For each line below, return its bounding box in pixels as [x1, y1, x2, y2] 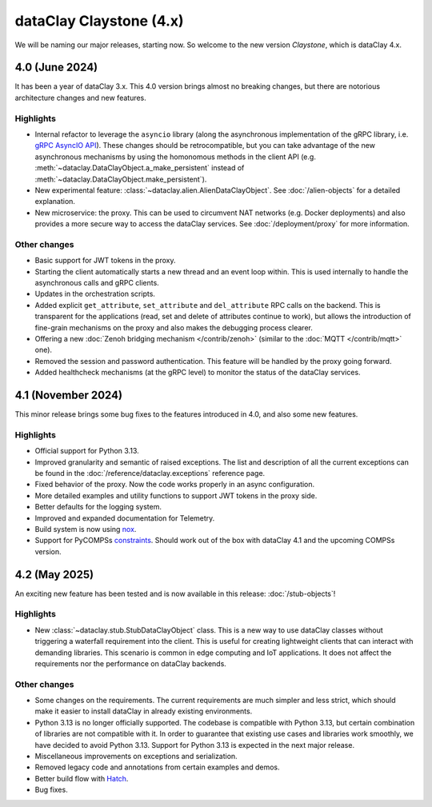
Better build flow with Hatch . [34, 773, 129, 783]
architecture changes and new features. [14, 93, 147, 102]
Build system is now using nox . [34, 524, 137, 533]
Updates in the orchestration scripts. [34, 289, 156, 299]
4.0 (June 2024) [14, 61, 98, 74]
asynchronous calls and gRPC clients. [34, 278, 159, 288]
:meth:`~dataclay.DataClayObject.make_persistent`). [34, 174, 207, 184]
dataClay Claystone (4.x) [14, 12, 184, 30]
